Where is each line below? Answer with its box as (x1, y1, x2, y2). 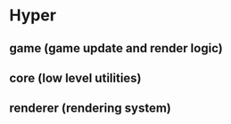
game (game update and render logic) (9, 41, 223, 56)
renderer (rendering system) (9, 101, 172, 116)
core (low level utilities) (9, 70, 142, 85)
